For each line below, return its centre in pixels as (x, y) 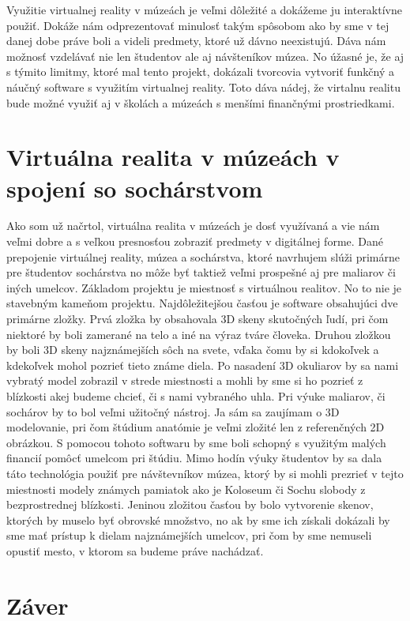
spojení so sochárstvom (135, 188)
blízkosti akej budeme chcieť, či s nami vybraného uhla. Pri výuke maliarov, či (196, 396)
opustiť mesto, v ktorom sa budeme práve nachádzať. (135, 550)
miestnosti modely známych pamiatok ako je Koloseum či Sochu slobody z (186, 489)
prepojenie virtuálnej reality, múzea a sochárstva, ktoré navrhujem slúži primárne (203, 256)
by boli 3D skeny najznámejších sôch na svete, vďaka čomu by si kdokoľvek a (193, 350)
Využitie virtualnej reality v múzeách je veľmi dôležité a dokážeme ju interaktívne (204, 9)
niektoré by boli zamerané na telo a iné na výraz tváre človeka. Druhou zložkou (199, 334)
